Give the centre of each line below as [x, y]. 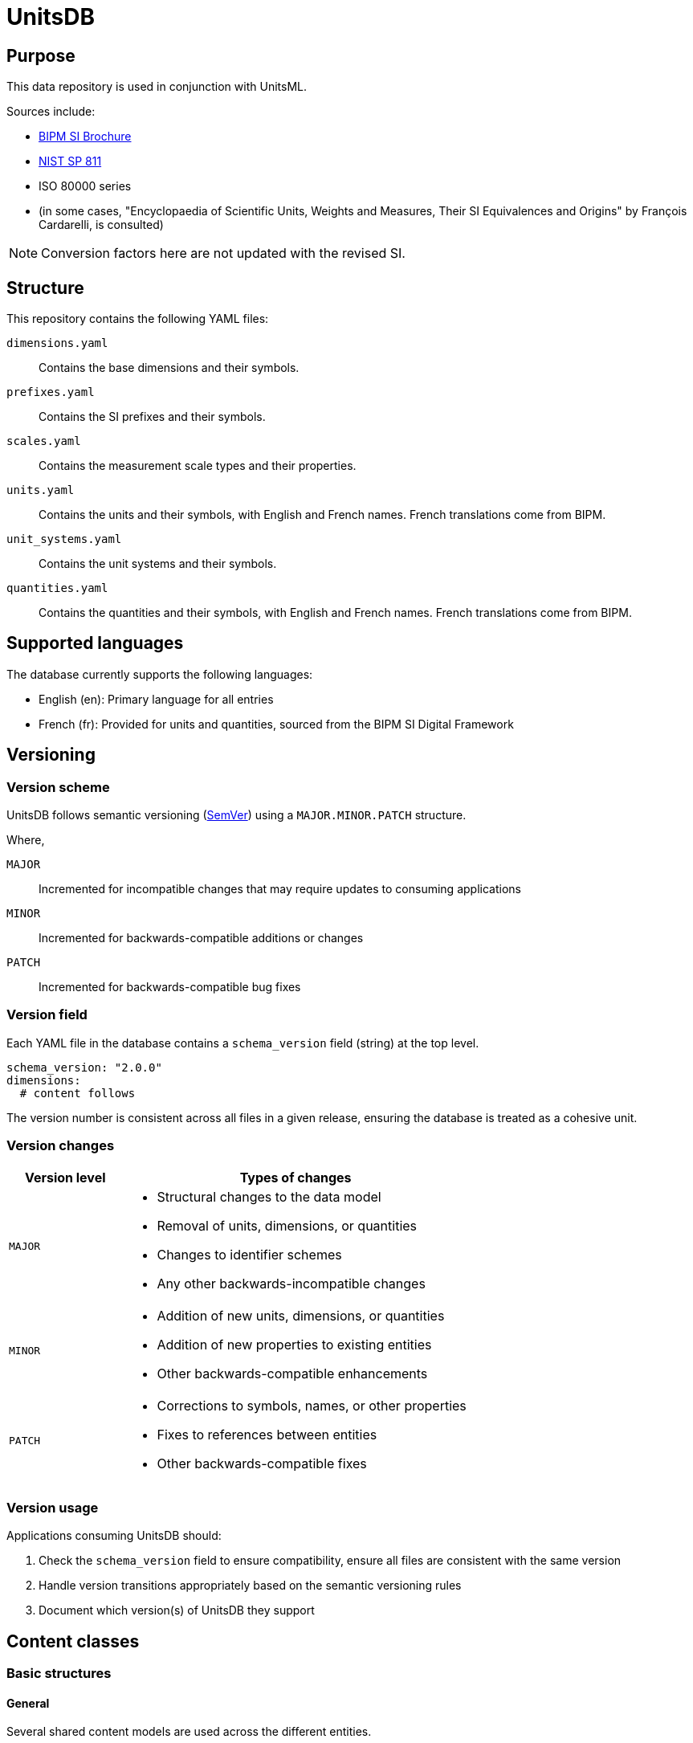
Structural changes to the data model [269, 1196]
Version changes [61, 1146]
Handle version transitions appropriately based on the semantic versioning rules [250, 1586]
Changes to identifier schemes [249, 1254]
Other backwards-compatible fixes [262, 1463]
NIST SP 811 [70, 161]
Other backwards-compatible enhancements [292, 1373]
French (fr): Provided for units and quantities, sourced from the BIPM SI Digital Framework [276, 724]
